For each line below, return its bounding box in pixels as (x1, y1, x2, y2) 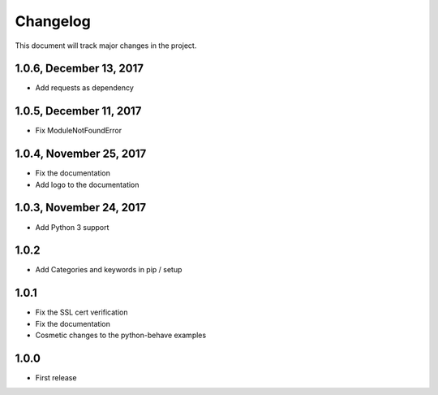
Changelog (15, 12, 91, 30)
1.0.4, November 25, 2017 (15, 147, 147, 161)
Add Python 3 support (35, 222, 109, 232)
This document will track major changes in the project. (15, 41, 197, 50)
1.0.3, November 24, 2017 (15, 201, 147, 215)
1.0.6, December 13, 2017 (15, 62, 144, 76)
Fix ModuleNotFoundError (35, 126, 122, 136)
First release (35, 373, 77, 383)
